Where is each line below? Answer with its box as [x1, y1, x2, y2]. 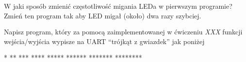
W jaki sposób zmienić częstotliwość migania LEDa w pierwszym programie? [4, 1, 232, 11]
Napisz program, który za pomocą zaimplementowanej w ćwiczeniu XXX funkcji [4, 27, 243, 37]
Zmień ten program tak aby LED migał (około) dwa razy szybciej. [4, 10, 201, 20]
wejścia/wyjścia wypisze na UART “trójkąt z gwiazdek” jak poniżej [4, 36, 205, 46]
